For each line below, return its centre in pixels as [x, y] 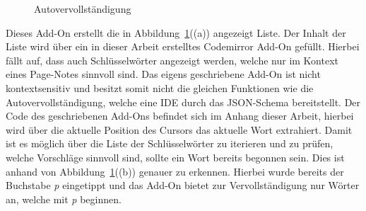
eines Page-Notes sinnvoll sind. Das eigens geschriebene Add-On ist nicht [163, 74]
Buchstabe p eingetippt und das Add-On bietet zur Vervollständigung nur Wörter [183, 185]
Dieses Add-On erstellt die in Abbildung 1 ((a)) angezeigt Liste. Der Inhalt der [176, 32]
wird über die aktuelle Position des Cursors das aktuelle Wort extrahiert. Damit [179, 129]
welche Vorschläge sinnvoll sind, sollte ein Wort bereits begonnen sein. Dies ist [175, 157]
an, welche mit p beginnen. [64, 199]
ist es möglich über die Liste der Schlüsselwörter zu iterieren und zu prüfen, [170, 143]
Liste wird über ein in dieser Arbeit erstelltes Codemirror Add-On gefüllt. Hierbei [183, 46]
